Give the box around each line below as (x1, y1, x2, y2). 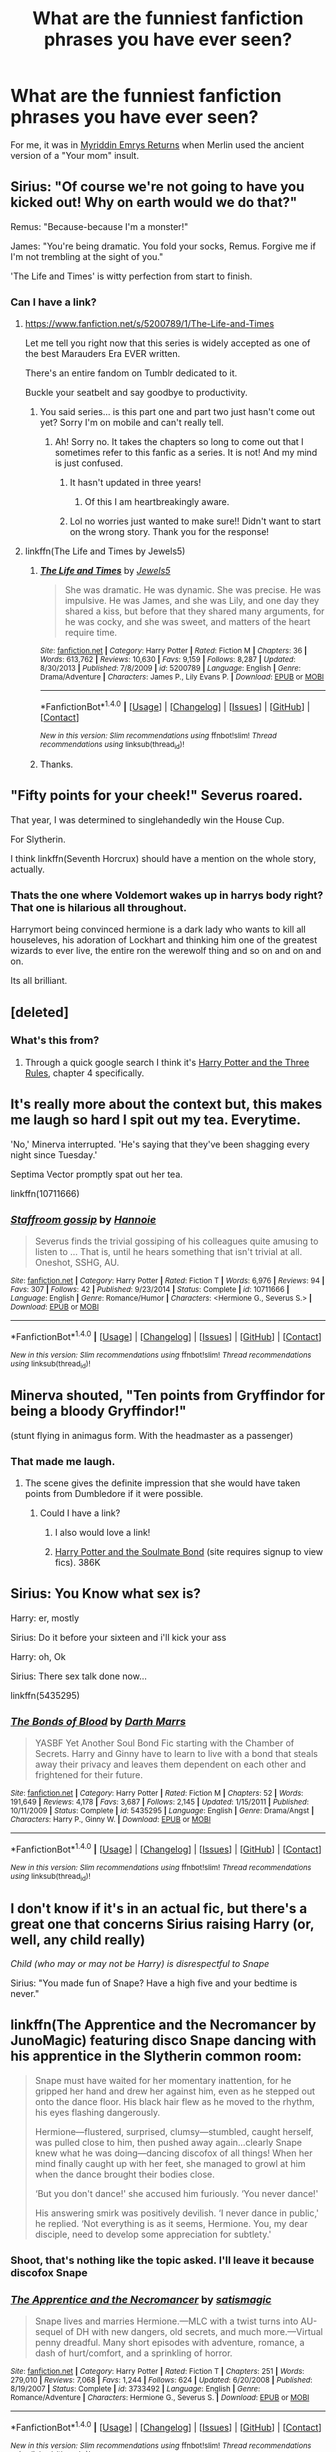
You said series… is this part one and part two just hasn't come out (39, 406, 316, 418)
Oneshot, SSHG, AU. (34, 1256, 120, 1268)
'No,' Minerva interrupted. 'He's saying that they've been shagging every (10, 1138, 310, 1150)
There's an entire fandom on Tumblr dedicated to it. (24, 367, 238, 379)
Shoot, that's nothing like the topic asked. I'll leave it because (10, 2253, 315, 2267)
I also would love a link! (54, 1527, 151, 1539)
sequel (34, 2325, 63, 2337)
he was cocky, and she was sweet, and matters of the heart (64, 616, 311, 628)
